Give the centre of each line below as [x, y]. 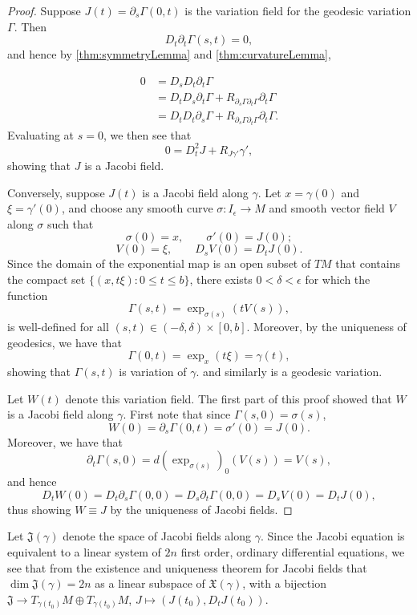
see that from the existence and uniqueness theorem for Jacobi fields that [187, 567]
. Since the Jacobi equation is [332, 536]
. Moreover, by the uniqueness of [326, 327]
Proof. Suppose [44, 10]
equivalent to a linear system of [84, 552]
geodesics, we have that [65, 342]
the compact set [47, 279]
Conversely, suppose [56, 192]
